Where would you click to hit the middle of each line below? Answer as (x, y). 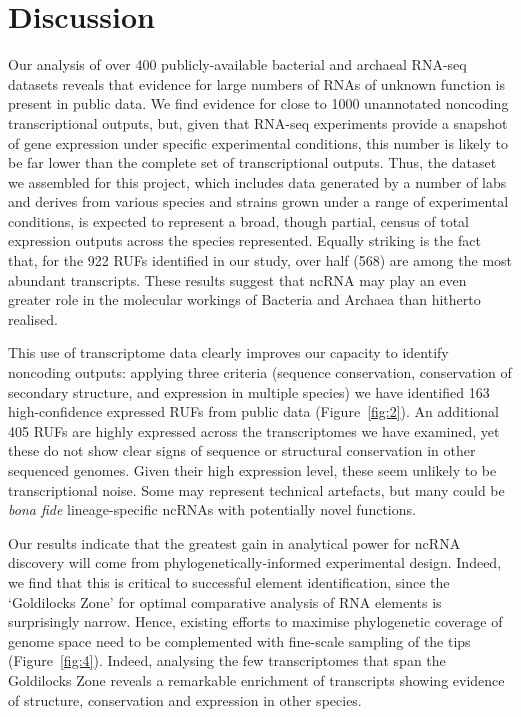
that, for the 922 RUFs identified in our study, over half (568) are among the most (260, 260)
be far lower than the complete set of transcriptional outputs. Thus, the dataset (252, 162)
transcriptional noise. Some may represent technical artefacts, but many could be (256, 489)
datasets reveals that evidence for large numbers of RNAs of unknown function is (257, 83)
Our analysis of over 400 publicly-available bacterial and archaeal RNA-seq (237, 64)
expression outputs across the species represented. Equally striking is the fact (244, 240)
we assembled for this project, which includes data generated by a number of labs (257, 181)
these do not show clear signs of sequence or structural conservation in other (242, 450)
